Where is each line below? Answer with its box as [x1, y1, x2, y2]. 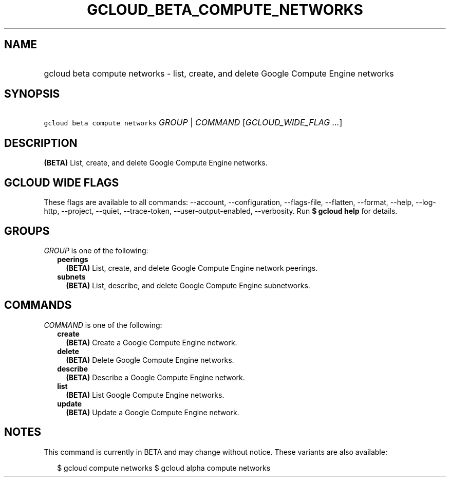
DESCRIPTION [4, 136, 78, 150]
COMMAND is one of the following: [44, 320, 162, 329]
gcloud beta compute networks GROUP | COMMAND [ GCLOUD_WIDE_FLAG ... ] [44, 117, 343, 128]
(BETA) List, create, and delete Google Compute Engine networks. [44, 158, 268, 168]
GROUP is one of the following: [44, 246, 148, 255]
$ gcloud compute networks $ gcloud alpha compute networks [57, 463, 271, 472]
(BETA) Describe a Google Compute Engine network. [66, 373, 245, 382]
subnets [57, 272, 86, 281]
